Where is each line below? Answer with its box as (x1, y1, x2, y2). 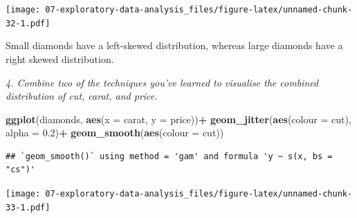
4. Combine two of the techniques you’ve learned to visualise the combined (6, 75, 319, 89)
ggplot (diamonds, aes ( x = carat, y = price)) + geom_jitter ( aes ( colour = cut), (6, 111, 351, 126)
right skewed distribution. (6, 51, 114, 66)
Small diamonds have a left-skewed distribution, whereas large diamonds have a (6, 38, 343, 53)
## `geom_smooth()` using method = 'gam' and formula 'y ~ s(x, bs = (6, 151, 333, 161)
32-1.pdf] (6, 18, 51, 28)
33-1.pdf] (6, 202, 51, 212)
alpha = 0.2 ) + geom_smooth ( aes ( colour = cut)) (6, 125, 224, 140)
